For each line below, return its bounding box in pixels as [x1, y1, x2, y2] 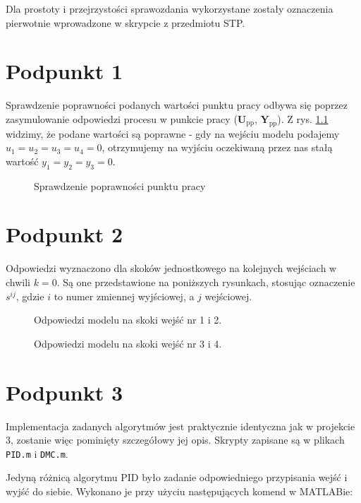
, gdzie [16, 288, 44, 303]
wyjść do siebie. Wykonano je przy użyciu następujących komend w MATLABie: [6, 483, 353, 498]
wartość [6, 153, 39, 168]
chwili [6, 275, 30, 289]
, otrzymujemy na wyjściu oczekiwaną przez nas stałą [102, 140, 333, 155]
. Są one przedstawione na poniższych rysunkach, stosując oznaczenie [56, 275, 355, 289]
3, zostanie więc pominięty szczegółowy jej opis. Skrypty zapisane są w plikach [6, 432, 345, 447]
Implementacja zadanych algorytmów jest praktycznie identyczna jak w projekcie [6, 418, 355, 433]
